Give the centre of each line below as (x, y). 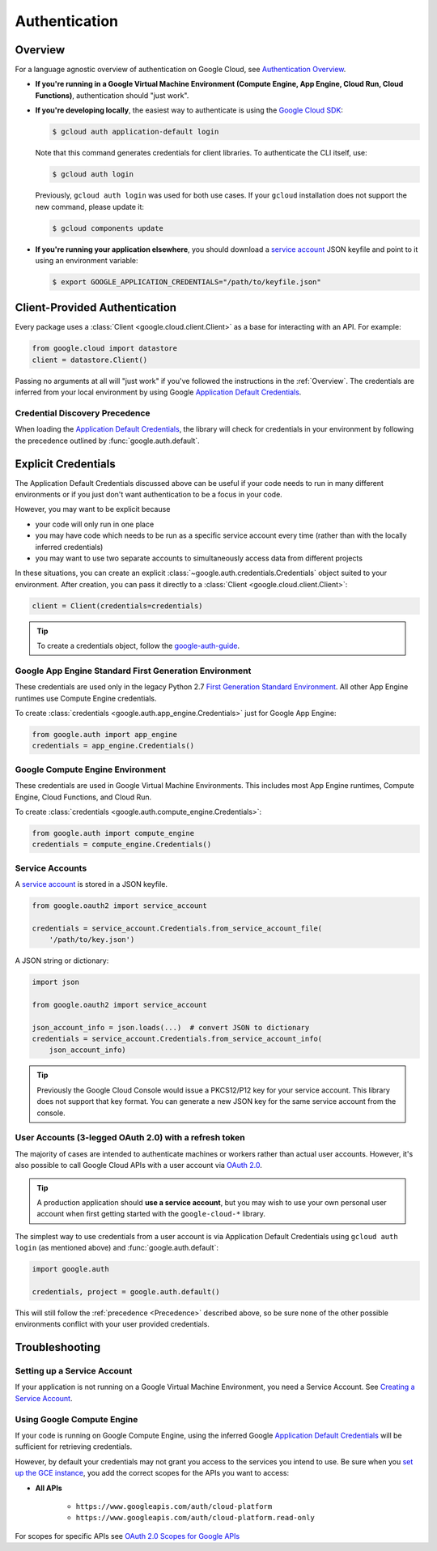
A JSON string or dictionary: (62, 961)
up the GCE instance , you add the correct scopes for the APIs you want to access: (152, 1473)
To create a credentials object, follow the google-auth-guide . (138, 646)
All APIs (49, 1488)
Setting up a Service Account (74, 1371)
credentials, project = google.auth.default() (126, 1291)
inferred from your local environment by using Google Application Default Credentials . (158, 392)
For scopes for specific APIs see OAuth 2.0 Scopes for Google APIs (127, 1536)
